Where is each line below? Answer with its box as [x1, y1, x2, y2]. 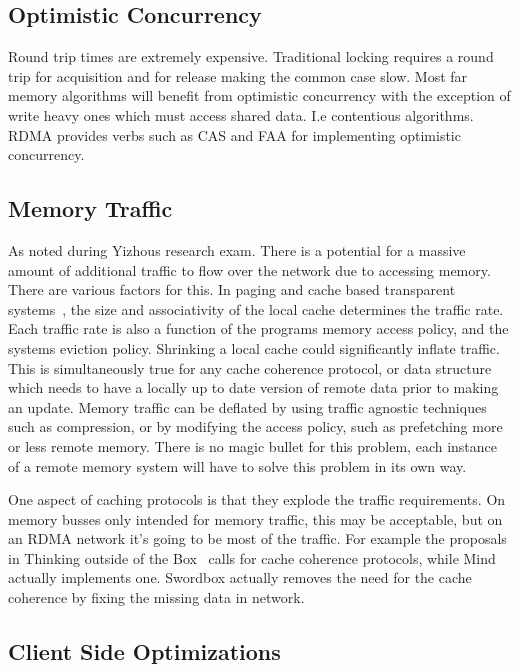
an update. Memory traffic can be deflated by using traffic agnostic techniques [8, 396, 487, 417]
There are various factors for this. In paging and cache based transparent [8, 279, 456, 300]
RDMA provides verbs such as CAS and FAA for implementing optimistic [8, 124, 461, 145]
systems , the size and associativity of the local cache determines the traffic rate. [8, 298, 504, 319]
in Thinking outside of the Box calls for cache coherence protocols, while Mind [8, 547, 496, 568]
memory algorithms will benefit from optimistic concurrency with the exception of [8, 85, 511, 106]
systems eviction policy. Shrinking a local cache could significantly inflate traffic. [8, 337, 500, 358]
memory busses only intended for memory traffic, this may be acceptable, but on [8, 508, 503, 529]
